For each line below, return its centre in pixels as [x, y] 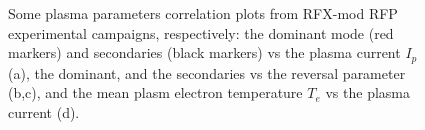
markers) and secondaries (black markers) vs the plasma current [204, 52]
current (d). [44, 111]
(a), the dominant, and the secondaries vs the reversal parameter [207, 72]
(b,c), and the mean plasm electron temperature [155, 92]
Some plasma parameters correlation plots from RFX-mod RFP [203, 13]
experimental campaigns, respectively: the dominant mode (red [201, 32]
